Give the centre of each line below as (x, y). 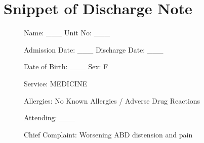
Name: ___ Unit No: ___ (67, 33)
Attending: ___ (50, 117)
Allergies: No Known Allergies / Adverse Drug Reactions (112, 100)
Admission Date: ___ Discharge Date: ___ (94, 49)
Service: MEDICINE (56, 83)
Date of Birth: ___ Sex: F (66, 66)
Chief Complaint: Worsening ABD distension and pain (108, 134)
